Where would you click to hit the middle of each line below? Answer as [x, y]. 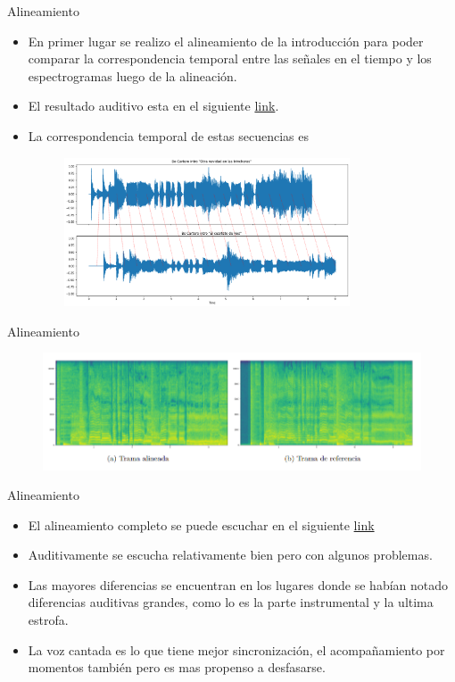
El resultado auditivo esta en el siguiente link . [153, 106]
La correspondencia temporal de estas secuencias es [168, 135]
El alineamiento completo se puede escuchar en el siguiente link [201, 524]
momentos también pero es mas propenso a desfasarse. [177, 667]
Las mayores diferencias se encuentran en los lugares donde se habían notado [238, 584]
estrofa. [48, 620]
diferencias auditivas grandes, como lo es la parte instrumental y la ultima [231, 602]
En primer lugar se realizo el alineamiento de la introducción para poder [226, 41]
